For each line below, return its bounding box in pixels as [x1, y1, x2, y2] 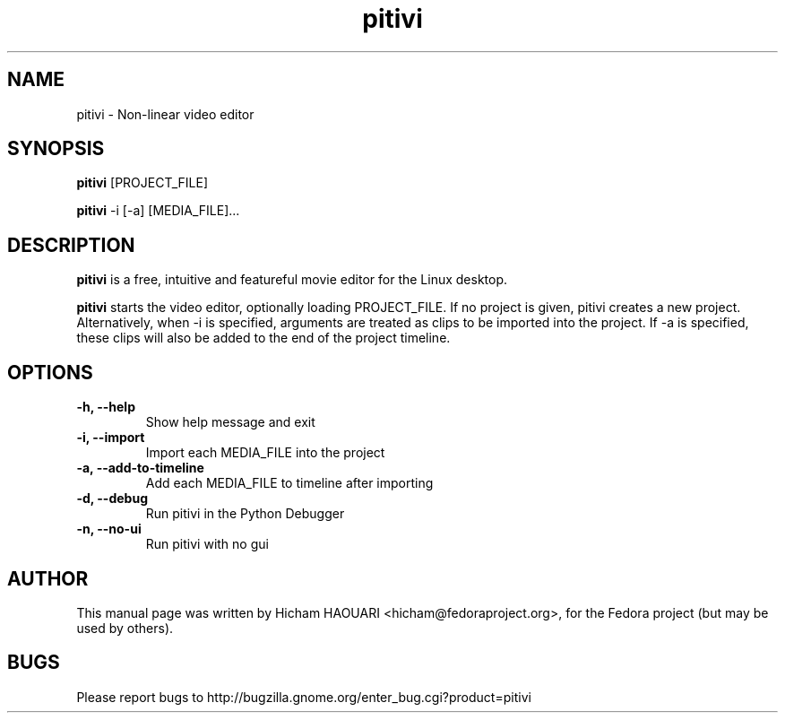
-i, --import [76, 429, 145, 446]
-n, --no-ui [76, 521, 142, 537]
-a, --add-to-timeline [76, 460, 204, 476]
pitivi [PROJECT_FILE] [76, 175, 209, 191]
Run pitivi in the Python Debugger [145, 506, 345, 522]
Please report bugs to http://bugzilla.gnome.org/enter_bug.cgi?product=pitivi [76, 689, 531, 705]
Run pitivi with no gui [145, 536, 269, 552]
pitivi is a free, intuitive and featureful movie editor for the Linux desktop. [76, 272, 508, 288]
